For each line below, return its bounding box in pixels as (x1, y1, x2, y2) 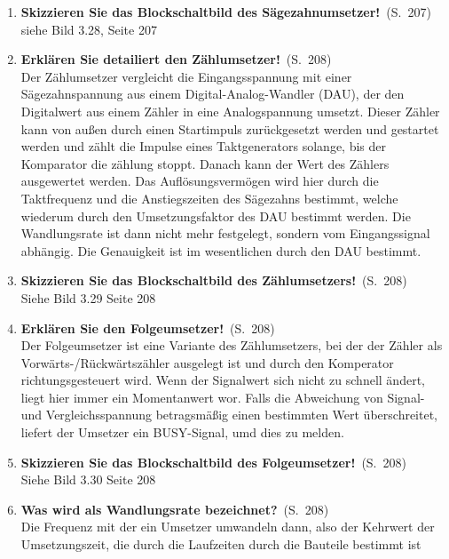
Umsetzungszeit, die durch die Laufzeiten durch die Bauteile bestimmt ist (20, 535, 421, 554)
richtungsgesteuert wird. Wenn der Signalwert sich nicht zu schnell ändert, (20, 371, 425, 389)
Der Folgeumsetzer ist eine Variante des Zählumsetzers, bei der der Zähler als (20, 336, 443, 355)
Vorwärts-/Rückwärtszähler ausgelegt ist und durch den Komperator (20, 353, 394, 371)
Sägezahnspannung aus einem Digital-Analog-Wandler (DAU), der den (20, 84, 405, 103)
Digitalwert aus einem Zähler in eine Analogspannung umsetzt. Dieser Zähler (20, 101, 440, 120)
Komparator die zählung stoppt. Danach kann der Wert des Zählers (20, 154, 390, 172)
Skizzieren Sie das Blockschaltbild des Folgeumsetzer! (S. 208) (20, 452, 406, 471)
